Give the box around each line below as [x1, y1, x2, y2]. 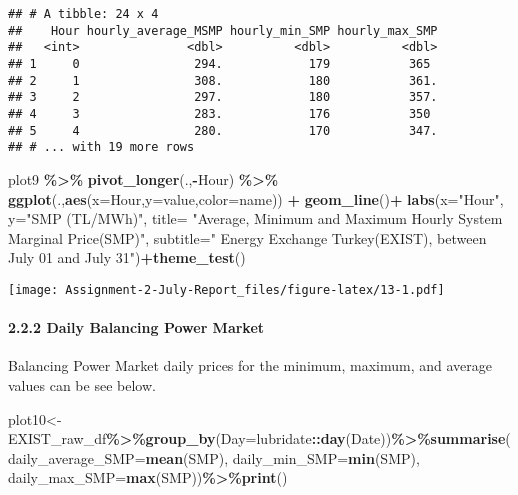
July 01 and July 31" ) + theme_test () [8, 247, 246, 268]
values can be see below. [8, 374, 156, 395]
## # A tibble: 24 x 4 [8, 7, 159, 21]
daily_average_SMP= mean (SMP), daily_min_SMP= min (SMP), [8, 447, 420, 468]
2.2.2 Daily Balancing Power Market [8, 317, 265, 338]
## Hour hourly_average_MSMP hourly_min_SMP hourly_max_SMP [8, 23, 438, 38]
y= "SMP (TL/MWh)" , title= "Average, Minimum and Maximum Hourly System [8, 208, 503, 229]
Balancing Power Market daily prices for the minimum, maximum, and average [8, 355, 493, 376]
